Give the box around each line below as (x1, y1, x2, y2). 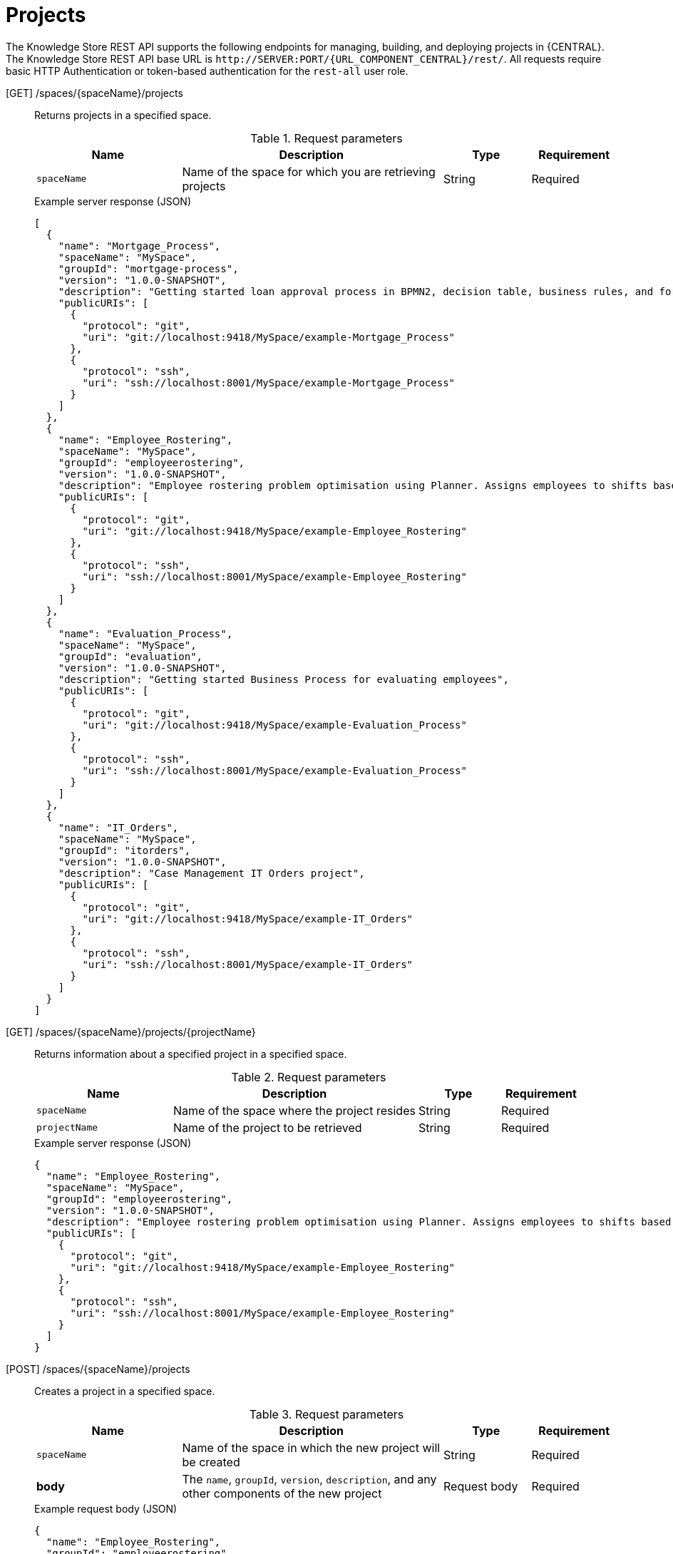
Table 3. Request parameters (249, 1406, 404, 1421)
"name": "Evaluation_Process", (58, 627, 233, 639)
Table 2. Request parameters (231, 1069, 386, 1084)
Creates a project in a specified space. (34, 1384, 215, 1397)
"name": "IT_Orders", (58, 821, 179, 833)
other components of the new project (182, 1486, 382, 1501)
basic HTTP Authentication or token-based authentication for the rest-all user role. (6, 64, 409, 77)
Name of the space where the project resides (173, 1103, 416, 1118)
